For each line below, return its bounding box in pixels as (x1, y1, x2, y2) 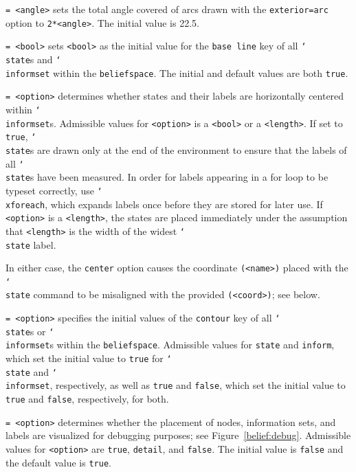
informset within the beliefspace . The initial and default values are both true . (5, 65, 348, 80)
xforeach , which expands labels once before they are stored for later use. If (5, 196, 323, 211)
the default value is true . (5, 455, 111, 469)
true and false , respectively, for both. (5, 392, 169, 406)
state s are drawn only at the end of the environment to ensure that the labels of (5, 142, 347, 157)
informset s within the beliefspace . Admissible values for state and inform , (5, 337, 335, 352)
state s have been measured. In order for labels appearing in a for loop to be (5, 170, 329, 184)
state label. (5, 237, 56, 251)
